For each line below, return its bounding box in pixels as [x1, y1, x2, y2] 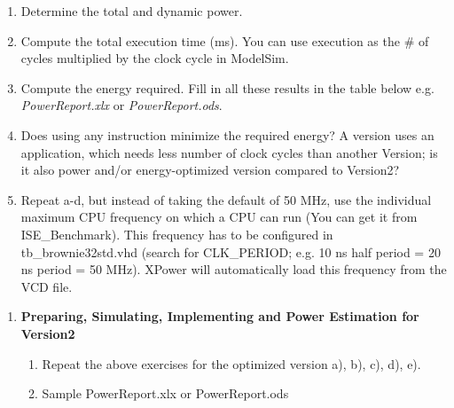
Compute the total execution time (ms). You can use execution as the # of [20, 31, 429, 50]
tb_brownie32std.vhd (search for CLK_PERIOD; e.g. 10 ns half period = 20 [20, 242, 441, 261]
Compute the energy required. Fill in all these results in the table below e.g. [20, 78, 434, 97]
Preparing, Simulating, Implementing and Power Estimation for [20, 307, 419, 326]
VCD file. [20, 277, 73, 295]
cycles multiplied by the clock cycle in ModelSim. [20, 49, 289, 67]
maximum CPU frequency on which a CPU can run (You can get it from [20, 208, 418, 226]
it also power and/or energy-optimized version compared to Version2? [20, 161, 400, 179]
